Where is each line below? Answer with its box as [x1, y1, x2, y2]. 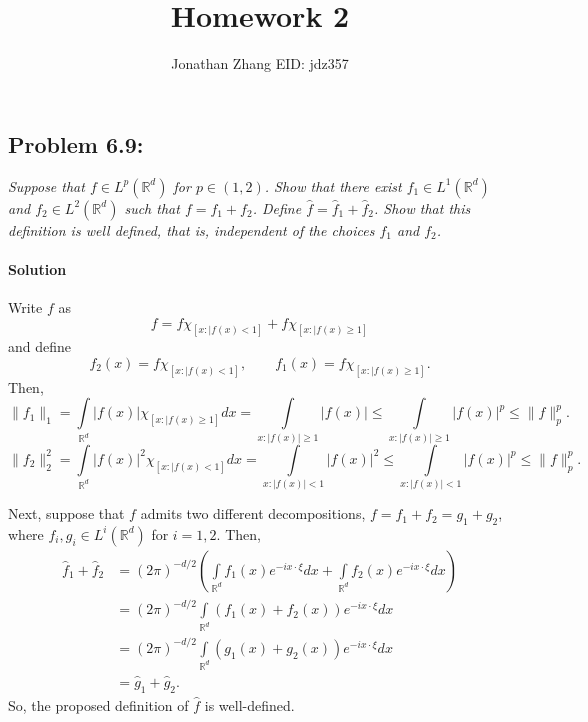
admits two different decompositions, [140, 503, 366, 524]
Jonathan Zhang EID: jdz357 [171, 53, 349, 74]
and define [8, 336, 72, 357]
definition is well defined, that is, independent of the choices [8, 219, 375, 240]
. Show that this [373, 197, 471, 218]
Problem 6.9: [8, 128, 144, 159]
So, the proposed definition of [8, 694, 189, 715]
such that [124, 197, 180, 218]
